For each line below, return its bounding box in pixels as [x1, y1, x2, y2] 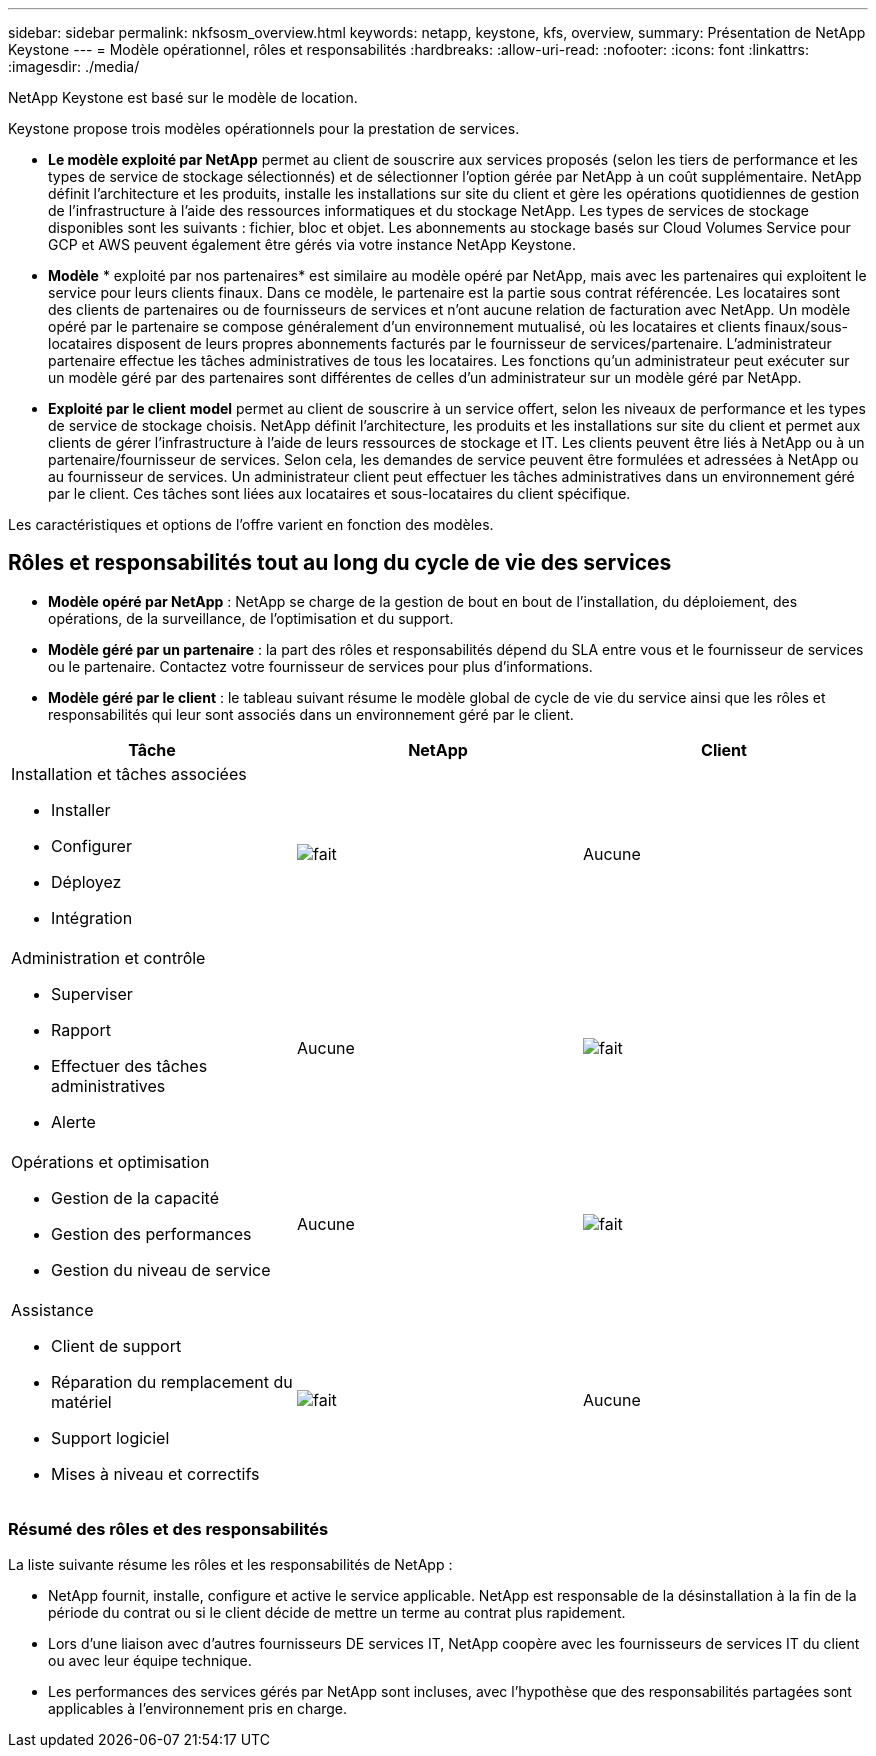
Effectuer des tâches [51, 1055, 208, 1076]
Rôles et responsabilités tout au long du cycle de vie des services [8, 550, 672, 576]
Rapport [51, 1019, 111, 1040]
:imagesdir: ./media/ [8, 58, 140, 75]
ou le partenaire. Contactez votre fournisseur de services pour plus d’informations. [48, 657, 593, 675]
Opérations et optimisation [11, 1151, 210, 1172]
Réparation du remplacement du [51, 1371, 293, 1392]
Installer [51, 799, 111, 820]
